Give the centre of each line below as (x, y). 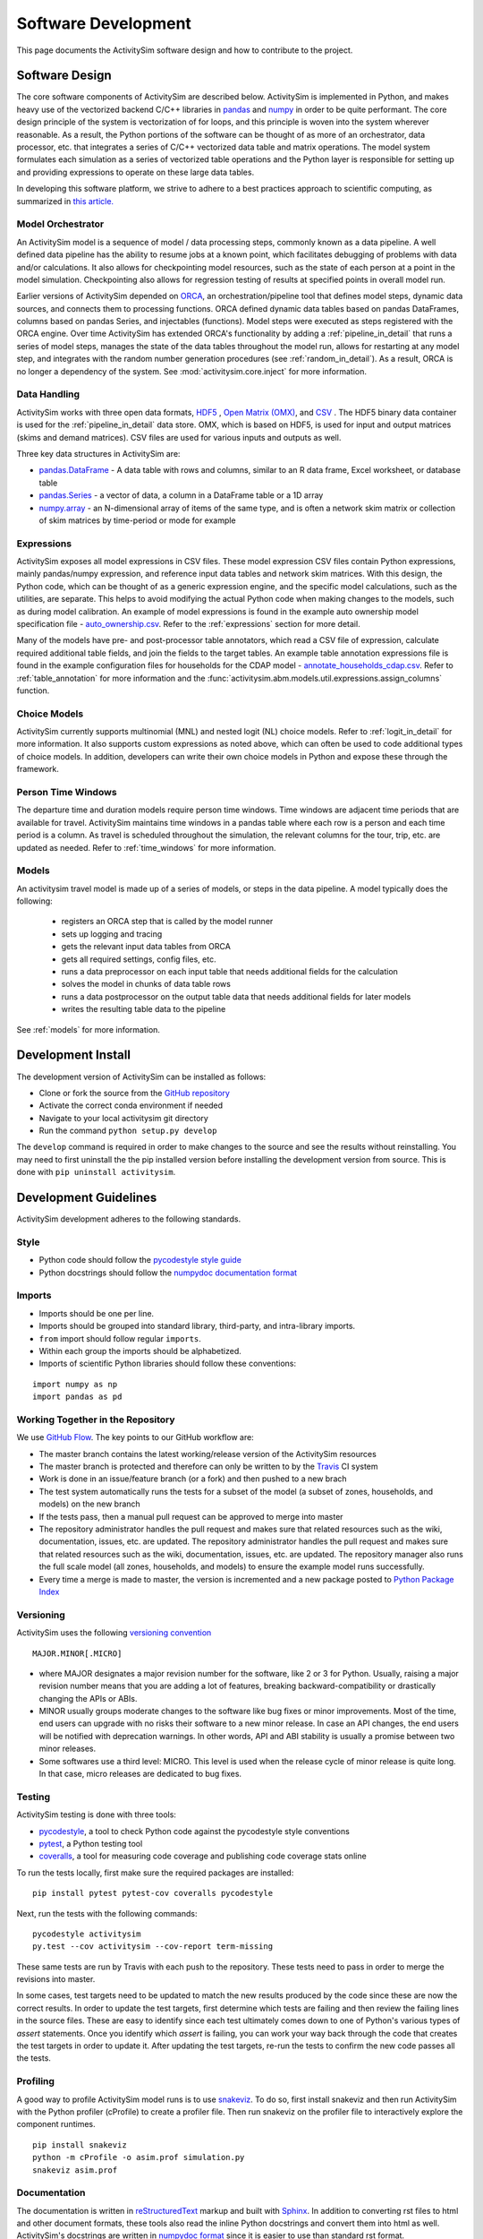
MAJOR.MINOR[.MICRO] (77, 1653)
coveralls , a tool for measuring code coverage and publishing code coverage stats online (203, 1856)
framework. (38, 769)
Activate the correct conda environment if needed (131, 1105)
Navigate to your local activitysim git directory (124, 1118)
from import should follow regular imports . (120, 1338)
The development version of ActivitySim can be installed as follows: (141, 1077)
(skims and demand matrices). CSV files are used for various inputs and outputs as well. (179, 437)
